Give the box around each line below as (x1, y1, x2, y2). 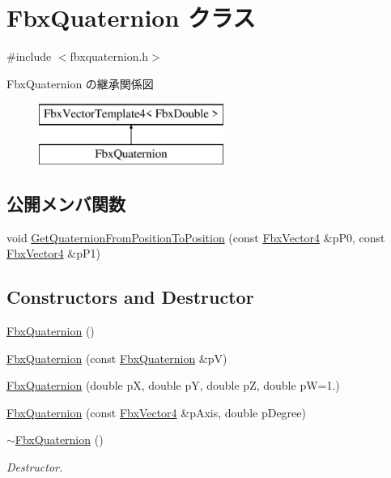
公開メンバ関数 (6, 190, 125, 216)
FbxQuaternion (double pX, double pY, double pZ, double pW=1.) (6, 377, 340, 394)
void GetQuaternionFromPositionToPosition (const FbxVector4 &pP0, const (6, 228, 385, 245)
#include (6, 48, 52, 65)
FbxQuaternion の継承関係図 (6, 75, 154, 92)
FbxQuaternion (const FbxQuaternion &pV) (6, 349, 227, 366)
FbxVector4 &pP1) (6, 245, 100, 262)
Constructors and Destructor (6, 284, 254, 309)
